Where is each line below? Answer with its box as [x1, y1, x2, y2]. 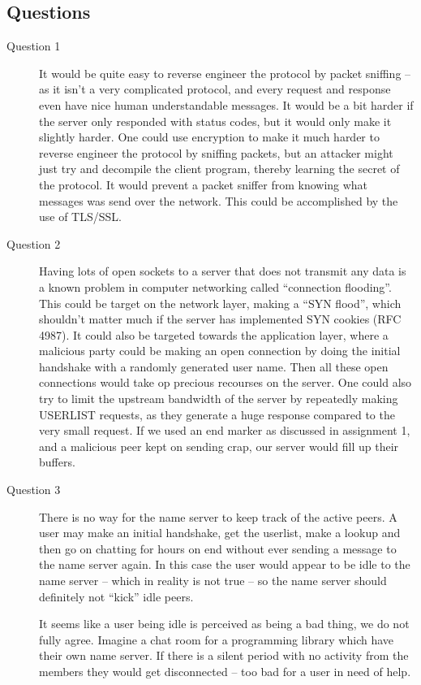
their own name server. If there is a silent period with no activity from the [39, 647, 409, 664]
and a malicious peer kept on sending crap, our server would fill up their [39, 437, 399, 454]
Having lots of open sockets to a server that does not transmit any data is [39, 262, 406, 280]
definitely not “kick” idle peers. [39, 587, 194, 605]
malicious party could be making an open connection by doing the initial [39, 342, 401, 359]
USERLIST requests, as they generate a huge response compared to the [39, 405, 395, 423]
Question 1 [6, 37, 61, 54]
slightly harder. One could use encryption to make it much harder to [39, 128, 380, 145]
